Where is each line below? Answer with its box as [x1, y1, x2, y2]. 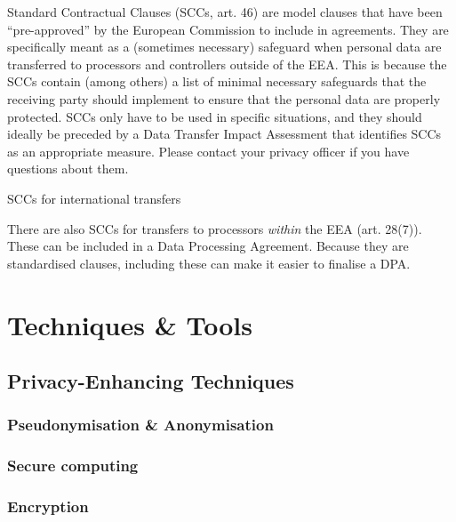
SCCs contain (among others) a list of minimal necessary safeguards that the [7, 72, 427, 91]
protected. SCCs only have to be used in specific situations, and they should [7, 107, 422, 125]
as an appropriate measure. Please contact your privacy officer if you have [7, 141, 410, 160]
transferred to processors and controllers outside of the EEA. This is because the [7, 54, 447, 73]
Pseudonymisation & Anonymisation [7, 414, 274, 436]
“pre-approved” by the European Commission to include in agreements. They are [7, 20, 449, 38]
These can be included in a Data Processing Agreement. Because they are [7, 237, 409, 255]
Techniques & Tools [7, 306, 252, 342]
